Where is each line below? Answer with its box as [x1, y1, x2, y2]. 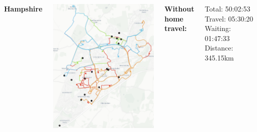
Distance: [204, 42, 233, 53]
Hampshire [4, 3, 43, 13]
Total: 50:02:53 [204, 3, 250, 13]
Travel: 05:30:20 [204, 13, 253, 23]
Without [164, 3, 194, 13]
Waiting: [204, 23, 231, 33]
